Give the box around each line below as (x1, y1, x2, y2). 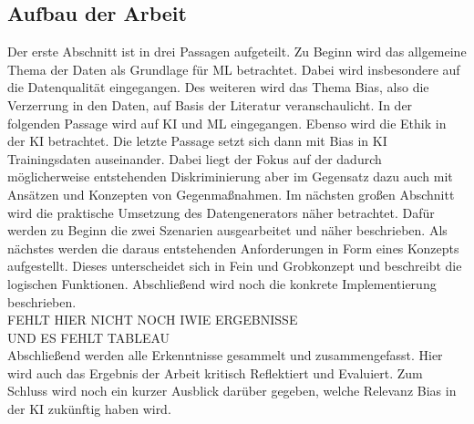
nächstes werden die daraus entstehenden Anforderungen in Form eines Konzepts (7, 238, 459, 257)
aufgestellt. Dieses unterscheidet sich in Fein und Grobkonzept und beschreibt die (7, 256, 462, 275)
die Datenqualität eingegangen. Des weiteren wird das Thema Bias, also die (7, 78, 429, 97)
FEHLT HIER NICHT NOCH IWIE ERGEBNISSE (7, 310, 298, 329)
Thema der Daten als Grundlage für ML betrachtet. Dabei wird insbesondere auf (7, 59, 460, 78)
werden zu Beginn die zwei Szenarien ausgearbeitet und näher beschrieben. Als (7, 221, 448, 240)
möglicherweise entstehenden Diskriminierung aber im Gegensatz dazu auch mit (7, 167, 453, 186)
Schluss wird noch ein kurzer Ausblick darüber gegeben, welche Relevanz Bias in (7, 381, 457, 400)
